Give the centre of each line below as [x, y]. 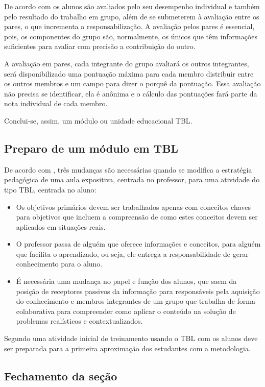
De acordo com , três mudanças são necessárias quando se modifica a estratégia [128, 169]
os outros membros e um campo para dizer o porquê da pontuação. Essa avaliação [132, 83]
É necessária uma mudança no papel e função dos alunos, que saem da [126, 281]
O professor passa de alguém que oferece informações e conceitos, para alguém [138, 244]
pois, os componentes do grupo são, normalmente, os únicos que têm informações [131, 36]
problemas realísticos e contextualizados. [79, 321]
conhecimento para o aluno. [59, 264]
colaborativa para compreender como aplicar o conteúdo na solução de [126, 311]
